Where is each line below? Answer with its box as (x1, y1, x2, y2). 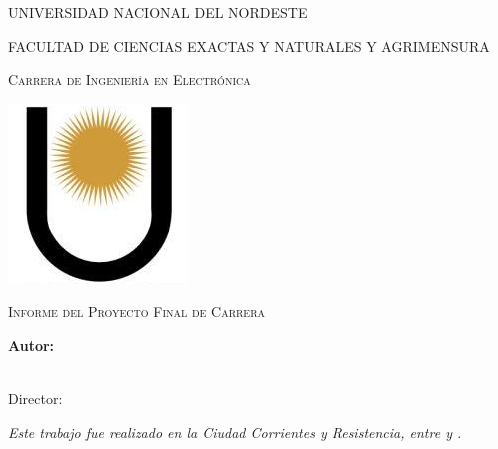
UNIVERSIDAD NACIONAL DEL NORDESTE (8, 2, 308, 22)
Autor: (8, 334, 55, 355)
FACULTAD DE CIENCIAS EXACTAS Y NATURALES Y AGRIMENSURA (8, 35, 490, 56)
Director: (8, 388, 63, 409)
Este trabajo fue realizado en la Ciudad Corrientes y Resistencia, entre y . (8, 421, 462, 442)
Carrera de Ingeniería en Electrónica (8, 69, 251, 90)
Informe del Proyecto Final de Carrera (8, 301, 266, 322)
